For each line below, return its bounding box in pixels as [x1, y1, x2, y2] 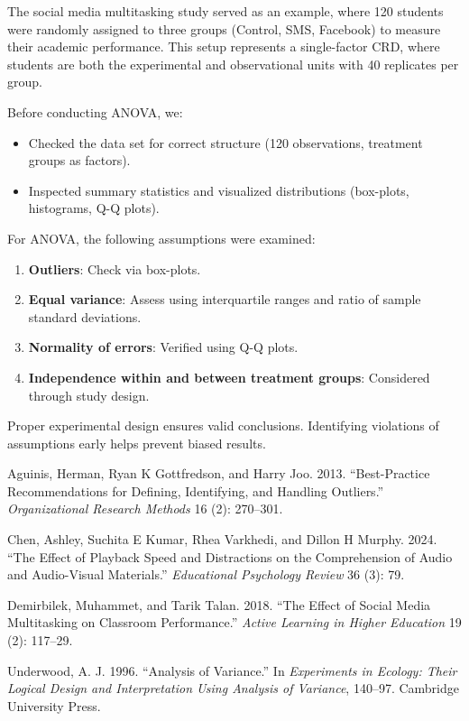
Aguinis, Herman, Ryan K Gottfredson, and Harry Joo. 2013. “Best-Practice [7, 464, 430, 483]
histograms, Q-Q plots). [28, 199, 160, 217]
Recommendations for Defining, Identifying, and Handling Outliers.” [7, 481, 384, 500]
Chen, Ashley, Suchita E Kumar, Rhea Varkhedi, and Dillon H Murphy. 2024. [7, 530, 437, 549]
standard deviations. [28, 307, 142, 326]
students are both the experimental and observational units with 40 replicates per [7, 54, 459, 73]
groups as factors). [28, 151, 131, 170]
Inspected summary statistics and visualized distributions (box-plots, [28, 180, 409, 199]
